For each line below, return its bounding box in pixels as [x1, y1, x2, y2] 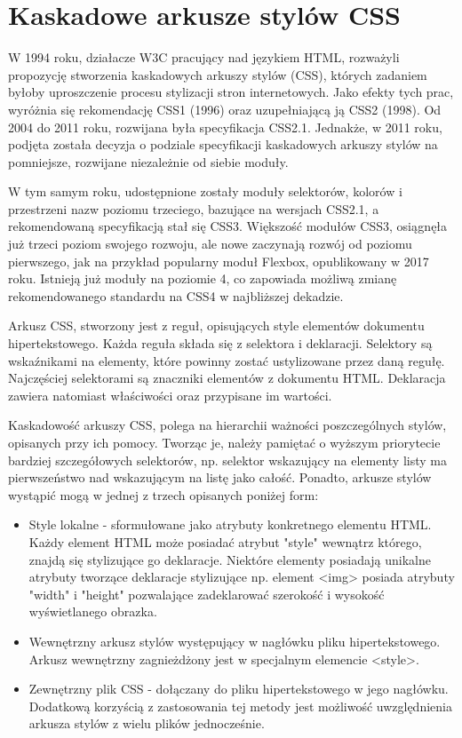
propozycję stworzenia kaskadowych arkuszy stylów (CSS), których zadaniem [8, 65, 427, 83]
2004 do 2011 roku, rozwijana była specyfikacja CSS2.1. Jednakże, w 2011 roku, [8, 117, 442, 136]
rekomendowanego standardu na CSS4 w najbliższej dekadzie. [8, 286, 344, 305]
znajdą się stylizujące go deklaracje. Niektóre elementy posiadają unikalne [28, 550, 431, 568]
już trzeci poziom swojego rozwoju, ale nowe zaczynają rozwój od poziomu [8, 234, 412, 253]
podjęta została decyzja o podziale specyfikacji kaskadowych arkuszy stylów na [8, 135, 438, 154]
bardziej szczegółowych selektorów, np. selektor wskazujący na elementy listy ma [8, 450, 447, 469]
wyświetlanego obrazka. [28, 602, 157, 621]
